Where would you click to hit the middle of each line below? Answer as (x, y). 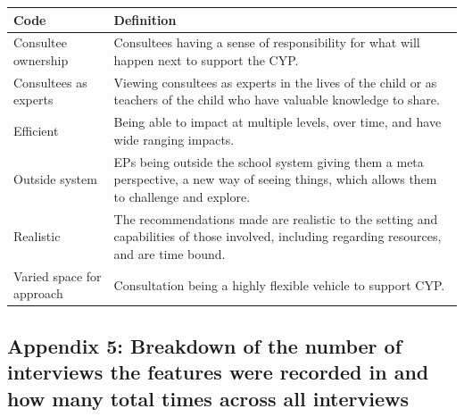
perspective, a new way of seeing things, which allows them (275, 179)
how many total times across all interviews (208, 398)
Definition (145, 19)
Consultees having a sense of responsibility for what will (267, 42)
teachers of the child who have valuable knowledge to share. (277, 100)
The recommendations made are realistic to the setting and (276, 218)
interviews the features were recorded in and (218, 372)
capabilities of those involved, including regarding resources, (278, 236)
